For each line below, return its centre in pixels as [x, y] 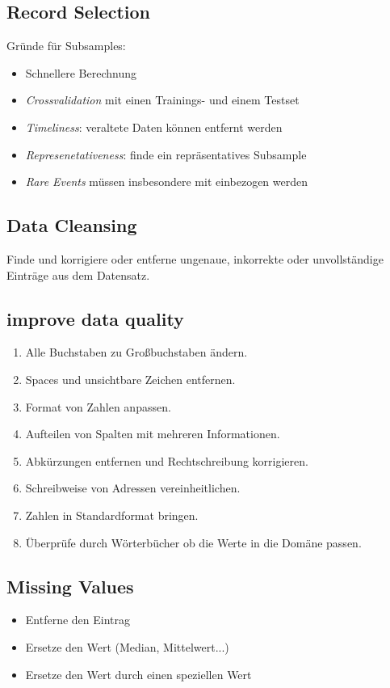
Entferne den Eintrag [78, 620]
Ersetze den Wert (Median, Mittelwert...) [127, 646]
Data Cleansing [72, 225]
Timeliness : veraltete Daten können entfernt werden [154, 127]
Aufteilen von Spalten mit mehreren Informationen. [153, 434]
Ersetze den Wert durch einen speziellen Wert [138, 674]
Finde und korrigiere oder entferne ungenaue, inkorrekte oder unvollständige [195, 258]
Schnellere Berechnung [81, 72]
